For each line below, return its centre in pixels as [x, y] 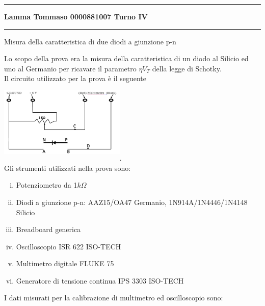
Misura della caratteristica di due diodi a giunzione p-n [90, 41]
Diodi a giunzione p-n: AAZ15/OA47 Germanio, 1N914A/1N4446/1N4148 [132, 202]
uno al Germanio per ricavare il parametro [70, 68]
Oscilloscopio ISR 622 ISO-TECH [69, 246]
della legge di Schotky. [187, 68]
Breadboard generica [48, 229]
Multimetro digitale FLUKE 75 [65, 263]
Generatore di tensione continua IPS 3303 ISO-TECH [100, 280]
